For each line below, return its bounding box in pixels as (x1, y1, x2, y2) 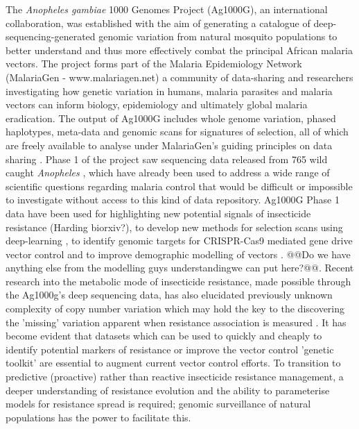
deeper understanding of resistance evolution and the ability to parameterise (6, 382, 330, 397)
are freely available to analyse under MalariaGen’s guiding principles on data (6, 137, 333, 152)
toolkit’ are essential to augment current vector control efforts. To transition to (6, 355, 341, 370)
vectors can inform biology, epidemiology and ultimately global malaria (6, 97, 308, 112)
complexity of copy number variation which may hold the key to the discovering (6, 301, 345, 316)
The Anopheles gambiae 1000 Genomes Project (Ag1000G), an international (6, 2, 328, 16)
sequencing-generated (6, 29, 96, 44)
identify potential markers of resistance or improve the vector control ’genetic (6, 342, 334, 356)
